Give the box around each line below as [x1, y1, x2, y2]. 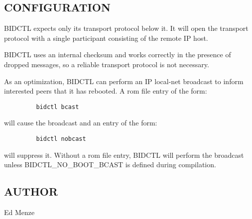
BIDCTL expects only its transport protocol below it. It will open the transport [4, 23, 249, 33]
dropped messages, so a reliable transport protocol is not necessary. [4, 59, 209, 69]
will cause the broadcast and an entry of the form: [4, 117, 157, 128]
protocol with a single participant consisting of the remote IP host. [4, 32, 208, 43]
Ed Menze [4, 207, 35, 218]
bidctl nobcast [36, 135, 86, 143]
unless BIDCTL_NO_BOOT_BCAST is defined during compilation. [4, 159, 216, 170]
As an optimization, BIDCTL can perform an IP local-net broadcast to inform [4, 76, 244, 86]
